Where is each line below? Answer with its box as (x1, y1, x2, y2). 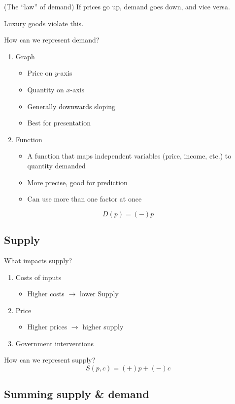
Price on (27, 68, 53, 78)
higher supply (82, 322, 124, 332)
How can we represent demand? (4, 35, 100, 45)
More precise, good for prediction (27, 177, 128, 187)
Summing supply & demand (4, 386, 149, 402)
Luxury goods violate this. (4, 18, 84, 28)
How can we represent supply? (4, 355, 96, 365)
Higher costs (27, 288, 65, 299)
